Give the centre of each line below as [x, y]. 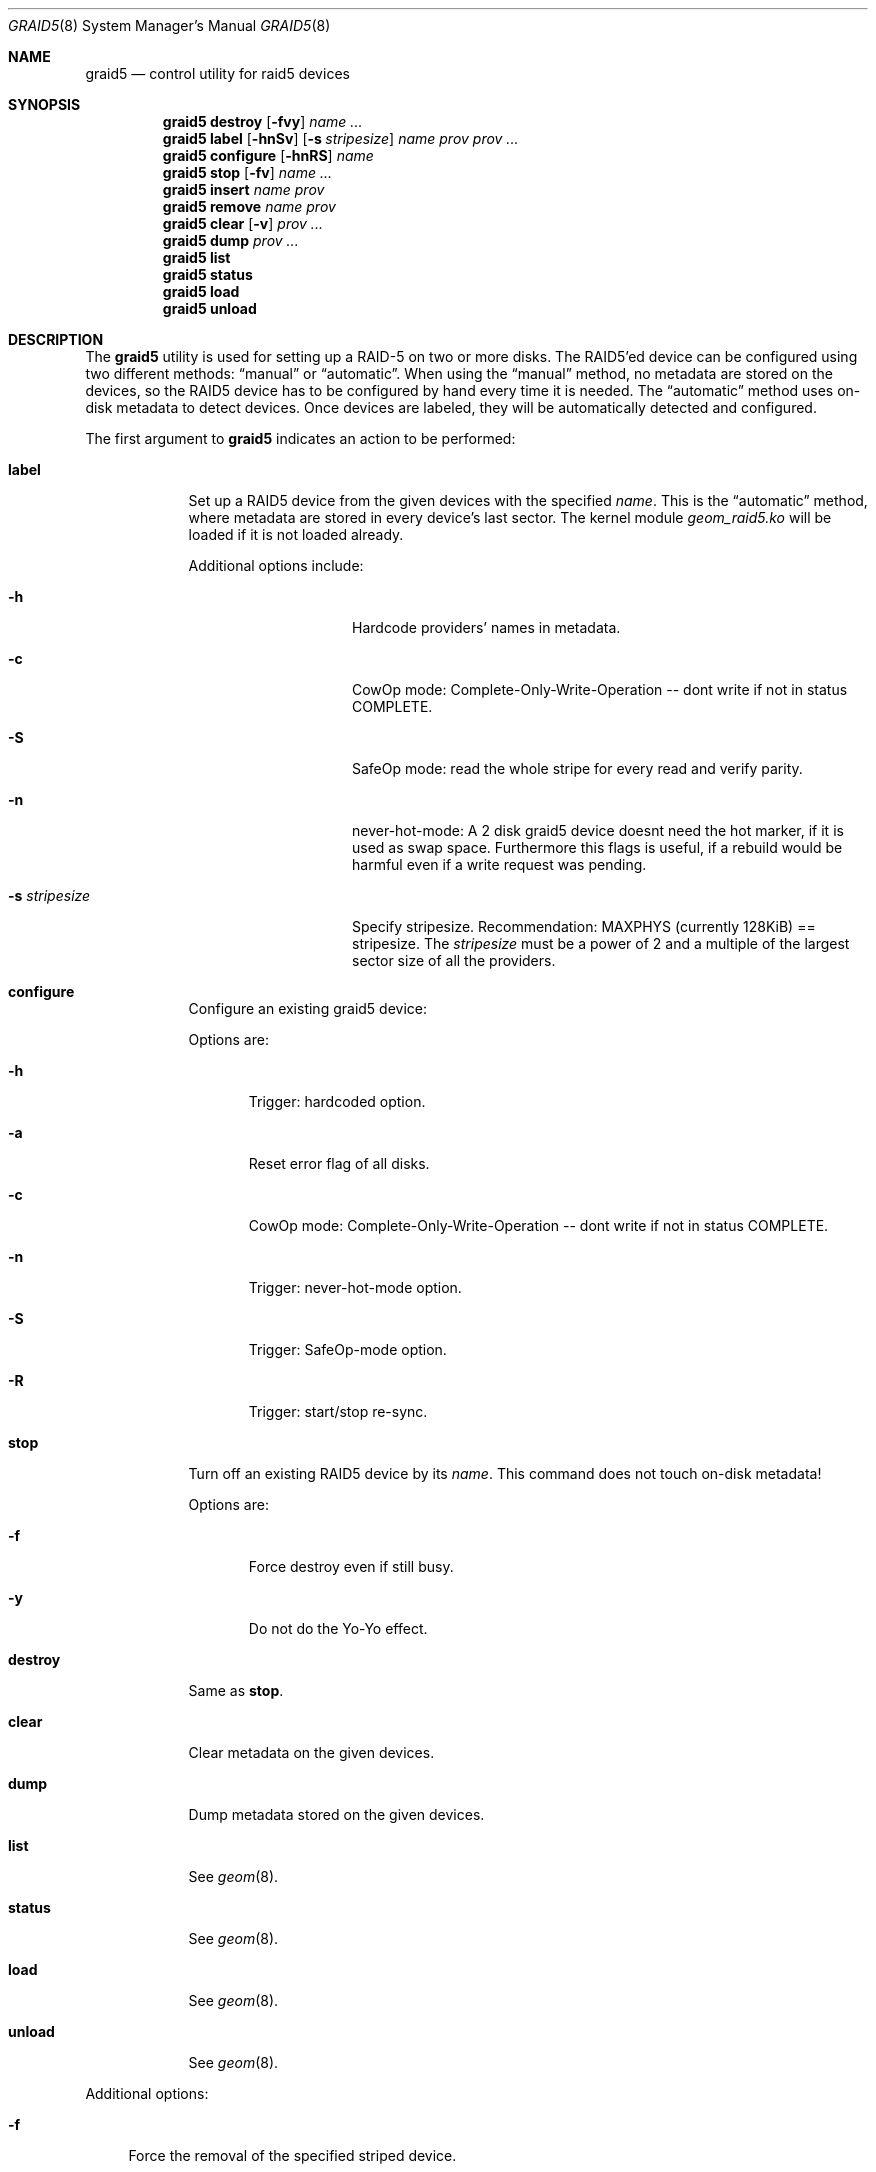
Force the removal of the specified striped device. [292, 2155]
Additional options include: [276, 565]
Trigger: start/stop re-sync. [338, 1411]
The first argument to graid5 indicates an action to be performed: [300, 438]
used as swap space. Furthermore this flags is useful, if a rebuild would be [597, 847]
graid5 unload [209, 308]
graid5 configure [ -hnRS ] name [268, 155]
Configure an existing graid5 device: [308, 1008]
